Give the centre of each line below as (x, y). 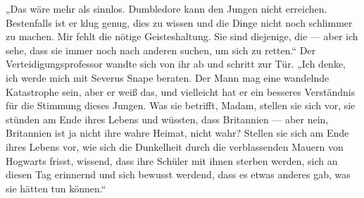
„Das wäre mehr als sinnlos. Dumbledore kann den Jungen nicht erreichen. (167, 8)
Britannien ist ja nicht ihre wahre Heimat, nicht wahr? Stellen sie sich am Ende (177, 133)
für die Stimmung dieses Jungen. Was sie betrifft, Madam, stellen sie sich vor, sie (181, 105)
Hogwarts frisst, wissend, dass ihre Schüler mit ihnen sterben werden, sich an (172, 160)
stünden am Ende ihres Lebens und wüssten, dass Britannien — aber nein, (167, 119)
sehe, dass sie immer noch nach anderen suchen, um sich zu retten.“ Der (161, 50)
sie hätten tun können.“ (56, 188)
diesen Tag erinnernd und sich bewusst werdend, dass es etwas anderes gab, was (178, 174)
